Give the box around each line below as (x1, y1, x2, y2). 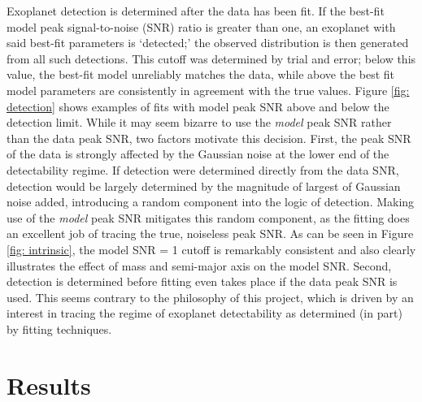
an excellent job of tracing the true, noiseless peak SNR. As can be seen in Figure (7, 225, 414, 242)
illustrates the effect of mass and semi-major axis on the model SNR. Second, (7, 257, 392, 274)
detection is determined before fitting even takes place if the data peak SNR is (7, 273, 398, 290)
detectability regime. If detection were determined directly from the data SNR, (7, 161, 399, 178)
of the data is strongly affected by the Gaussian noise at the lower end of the (7, 145, 389, 162)
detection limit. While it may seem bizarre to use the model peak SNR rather (7, 114, 392, 131)
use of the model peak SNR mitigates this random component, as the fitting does (7, 209, 410, 226)
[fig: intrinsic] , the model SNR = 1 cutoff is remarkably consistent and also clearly (7, 240, 416, 257)
